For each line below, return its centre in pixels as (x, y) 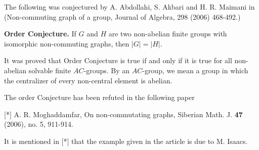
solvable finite (50, 70)
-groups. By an (107, 70)
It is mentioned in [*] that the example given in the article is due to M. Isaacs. (126, 141)
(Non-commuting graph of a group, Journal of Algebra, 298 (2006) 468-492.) (122, 16)
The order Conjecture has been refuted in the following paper (99, 97)
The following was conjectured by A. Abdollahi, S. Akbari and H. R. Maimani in (129, 7)
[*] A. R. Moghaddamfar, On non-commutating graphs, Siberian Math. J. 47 (123, 114)
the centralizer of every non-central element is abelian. (88, 80)
